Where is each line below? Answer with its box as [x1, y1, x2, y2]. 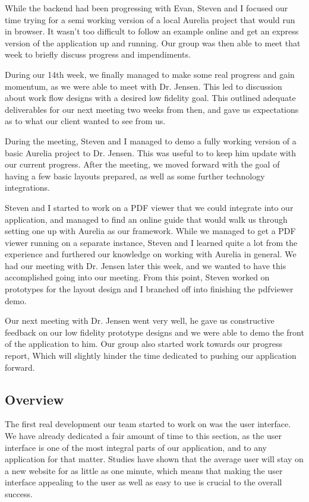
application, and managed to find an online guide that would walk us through [5, 213, 288, 225]
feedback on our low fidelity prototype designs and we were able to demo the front [5, 326, 304, 338]
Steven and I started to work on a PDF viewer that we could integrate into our [5, 201, 294, 213]
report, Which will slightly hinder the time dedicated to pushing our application [5, 349, 297, 362]
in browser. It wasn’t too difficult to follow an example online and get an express [5, 25, 299, 37]
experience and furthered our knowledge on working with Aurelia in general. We [5, 248, 297, 260]
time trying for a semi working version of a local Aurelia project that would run [5, 13, 295, 26]
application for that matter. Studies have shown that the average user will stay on [5, 453, 304, 465]
